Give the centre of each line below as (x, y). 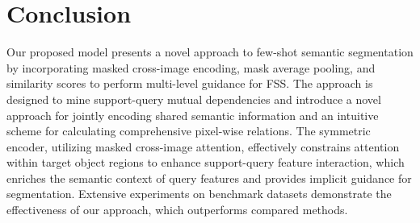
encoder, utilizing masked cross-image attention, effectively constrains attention (203, 146)
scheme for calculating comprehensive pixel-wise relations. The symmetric (189, 131)
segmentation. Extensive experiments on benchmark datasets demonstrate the (199, 194)
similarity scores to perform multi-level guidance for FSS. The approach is (190, 83)
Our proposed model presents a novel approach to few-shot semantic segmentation (210, 52)
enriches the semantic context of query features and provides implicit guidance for (209, 178)
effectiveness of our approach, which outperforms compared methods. (177, 210)
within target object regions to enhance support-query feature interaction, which (206, 162)
